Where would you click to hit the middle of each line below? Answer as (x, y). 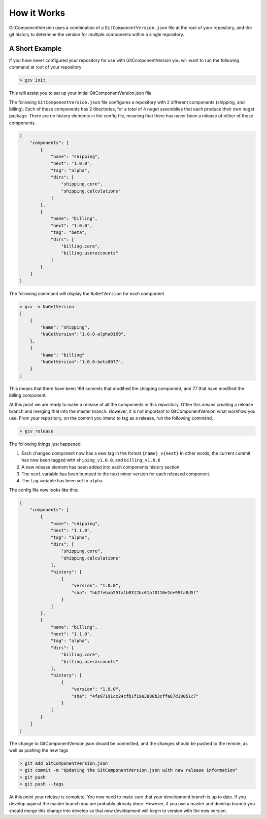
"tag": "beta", (69, 232)
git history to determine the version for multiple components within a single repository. (97, 34)
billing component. (28, 395)
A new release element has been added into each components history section (100, 467)
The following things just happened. (46, 444)
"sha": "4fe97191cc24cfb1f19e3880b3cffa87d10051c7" (135, 696)
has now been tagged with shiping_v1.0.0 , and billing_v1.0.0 (91, 460)
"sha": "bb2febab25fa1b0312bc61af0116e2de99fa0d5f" (135, 592)
